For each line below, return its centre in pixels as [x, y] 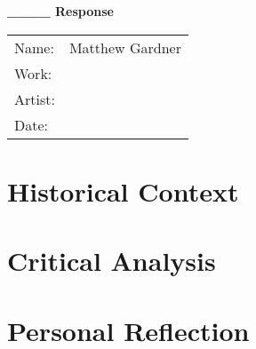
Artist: [35, 99]
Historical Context [123, 190]
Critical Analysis [112, 261]
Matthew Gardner [125, 47]
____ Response [60, 11]
